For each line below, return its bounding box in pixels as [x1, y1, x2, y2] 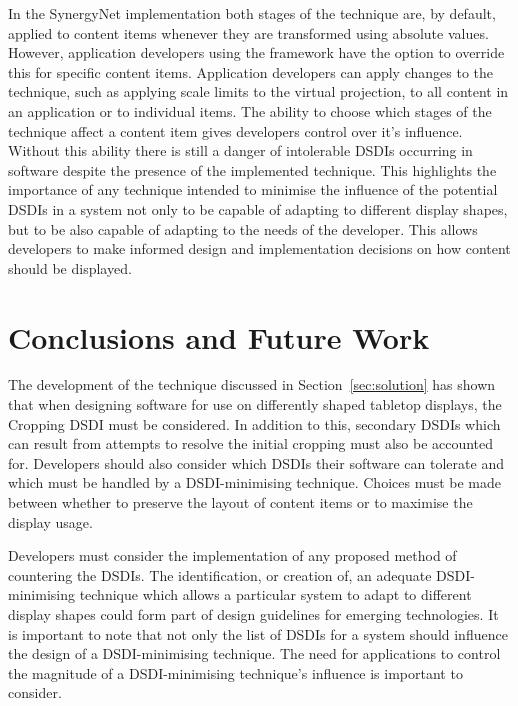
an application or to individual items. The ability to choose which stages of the [8, 100, 492, 121]
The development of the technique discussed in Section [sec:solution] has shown [8, 374, 496, 395]
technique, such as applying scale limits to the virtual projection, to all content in [8, 81, 509, 102]
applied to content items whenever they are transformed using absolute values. [8, 22, 489, 43]
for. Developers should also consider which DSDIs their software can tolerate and [8, 452, 504, 473]
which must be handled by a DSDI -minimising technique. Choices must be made [8, 472, 502, 493]
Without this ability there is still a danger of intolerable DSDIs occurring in [8, 140, 473, 161]
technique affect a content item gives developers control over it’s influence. [8, 120, 463, 141]
